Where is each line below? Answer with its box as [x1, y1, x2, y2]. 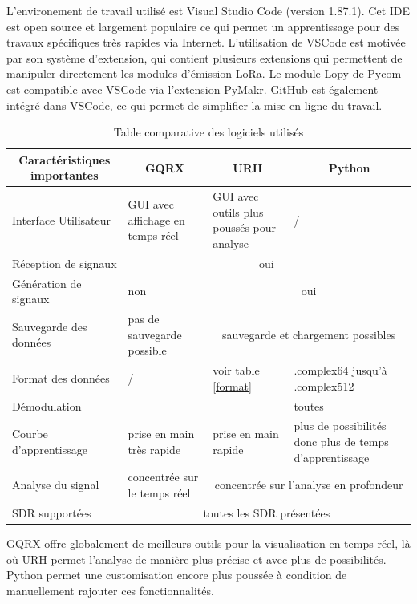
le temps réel [128, 484, 191, 501]
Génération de [12, 274, 82, 291]
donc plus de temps [294, 433, 389, 449]
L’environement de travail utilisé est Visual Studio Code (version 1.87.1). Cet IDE [6, 2, 411, 18]
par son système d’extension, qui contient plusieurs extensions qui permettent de [6, 49, 403, 66]
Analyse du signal [12, 476, 99, 493]
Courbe [12, 425, 48, 442]
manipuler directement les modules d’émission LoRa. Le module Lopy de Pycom [6, 65, 402, 82]
